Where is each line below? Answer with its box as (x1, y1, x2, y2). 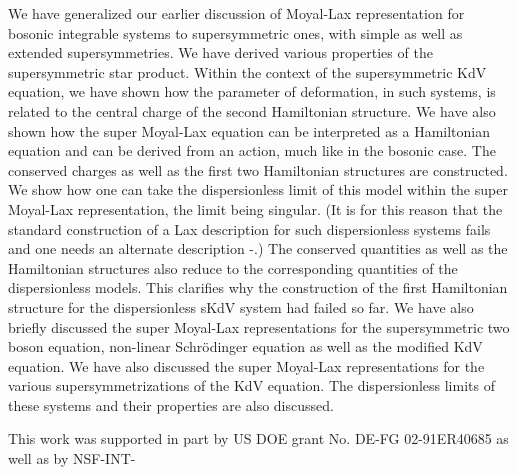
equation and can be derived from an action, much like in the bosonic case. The (8, 140, 496, 161)
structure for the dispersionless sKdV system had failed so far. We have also (8, 296, 474, 317)
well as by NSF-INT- (8, 448, 136, 469)
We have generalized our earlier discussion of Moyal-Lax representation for (8, 3, 465, 23)
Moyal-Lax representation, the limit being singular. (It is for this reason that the (8, 198, 503, 219)
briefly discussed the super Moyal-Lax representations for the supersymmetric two (8, 316, 510, 337)
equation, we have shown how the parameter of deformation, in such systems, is (8, 81, 496, 102)
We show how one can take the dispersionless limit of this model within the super (8, 179, 508, 200)
